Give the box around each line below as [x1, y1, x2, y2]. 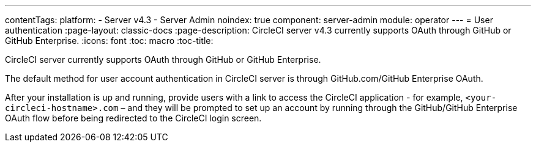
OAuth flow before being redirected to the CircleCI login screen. [5, 113, 262, 123]
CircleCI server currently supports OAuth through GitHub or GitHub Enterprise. [5, 54, 321, 65]
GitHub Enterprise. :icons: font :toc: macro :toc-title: [5, 35, 214, 46]
